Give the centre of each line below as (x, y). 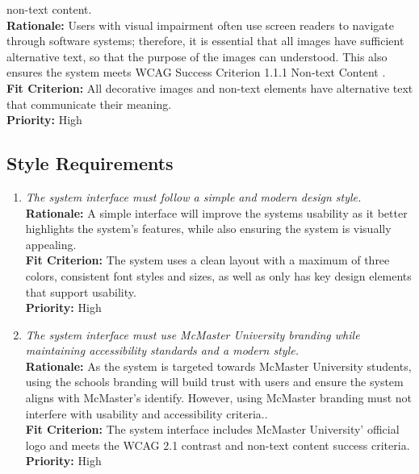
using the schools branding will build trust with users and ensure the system (214, 382)
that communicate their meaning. (89, 104)
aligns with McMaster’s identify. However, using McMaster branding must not (218, 398)
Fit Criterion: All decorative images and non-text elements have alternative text (210, 87)
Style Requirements (90, 163)
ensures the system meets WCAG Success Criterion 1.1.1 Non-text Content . (196, 72)
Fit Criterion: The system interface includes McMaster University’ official (212, 429)
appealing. (51, 244)
